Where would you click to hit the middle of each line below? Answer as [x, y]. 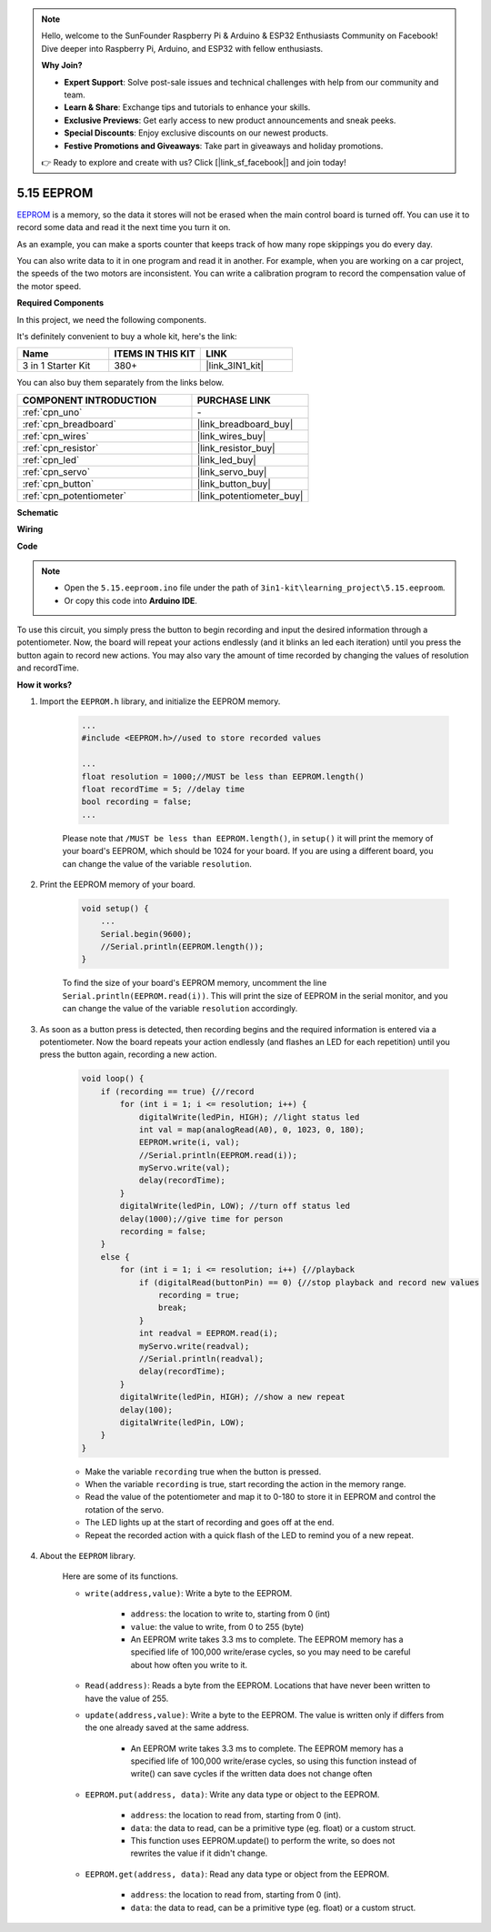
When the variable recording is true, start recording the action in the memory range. [245, 1484]
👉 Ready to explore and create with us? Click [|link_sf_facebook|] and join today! [194, 162]
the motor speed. [49, 286]
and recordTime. [48, 668]
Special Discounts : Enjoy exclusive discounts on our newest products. [196, 133]
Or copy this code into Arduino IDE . [130, 600]
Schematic [38, 512]
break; [173, 1308]
